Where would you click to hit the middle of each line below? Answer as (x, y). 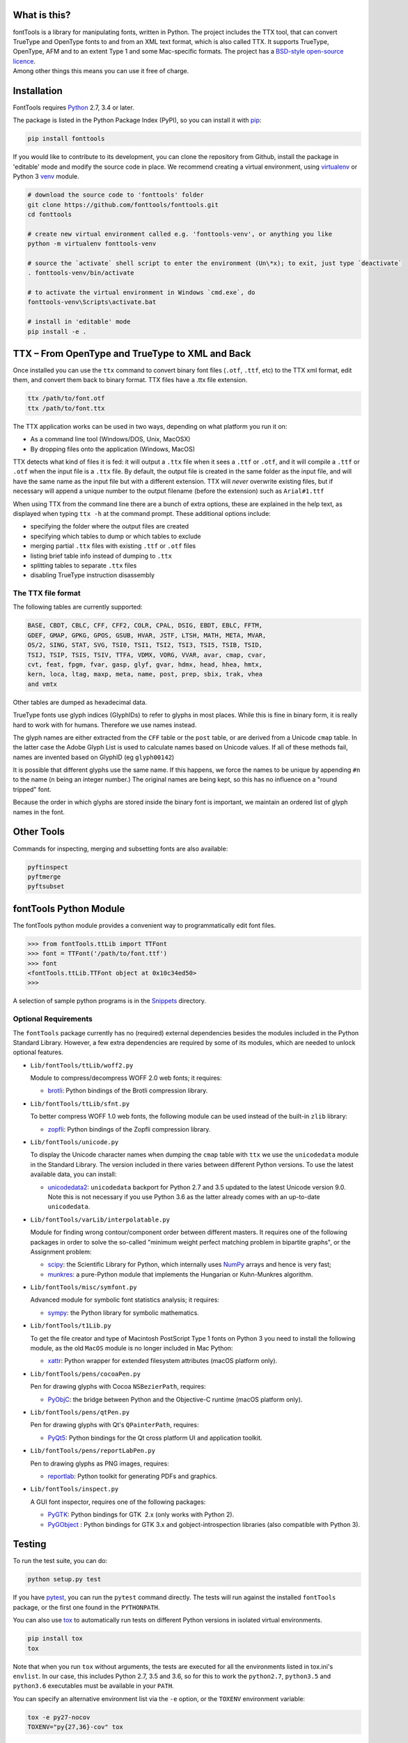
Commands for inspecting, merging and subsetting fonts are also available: (120, 848)
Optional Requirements (53, 1019)
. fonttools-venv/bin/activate (81, 273)
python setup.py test (64, 1580)
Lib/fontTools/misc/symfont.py (84, 1287)
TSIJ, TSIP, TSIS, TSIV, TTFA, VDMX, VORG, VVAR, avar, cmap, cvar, (147, 655)
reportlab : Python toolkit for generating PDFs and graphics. (132, 1476)
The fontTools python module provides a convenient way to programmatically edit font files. (144, 925)
